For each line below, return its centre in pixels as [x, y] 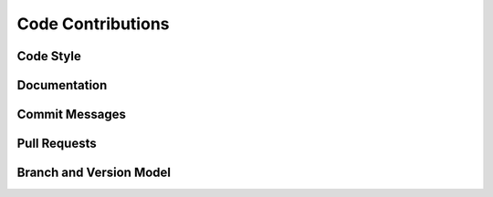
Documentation [62, 85]
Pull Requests [57, 144]
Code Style [49, 56]
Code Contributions [93, 24]
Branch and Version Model [94, 173]
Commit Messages [72, 114]
